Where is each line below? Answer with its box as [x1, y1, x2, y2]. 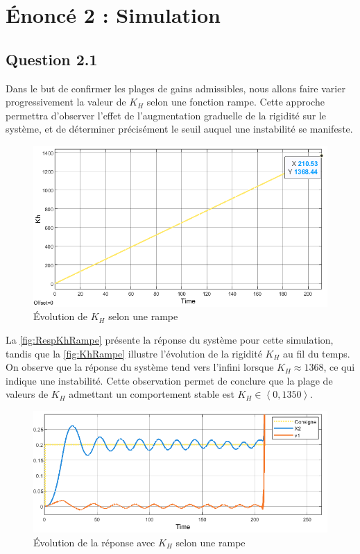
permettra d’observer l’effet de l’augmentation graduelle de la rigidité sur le [6, 108, 327, 122]
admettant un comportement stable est [69, 387, 234, 401]
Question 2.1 [6, 48, 98, 69]
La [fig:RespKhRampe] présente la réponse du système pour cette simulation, [6, 332, 334, 346]
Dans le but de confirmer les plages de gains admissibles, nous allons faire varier [6, 81, 345, 95]
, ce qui [323, 360, 355, 374]
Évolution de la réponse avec [33, 535, 155, 549]
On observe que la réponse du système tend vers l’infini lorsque [6, 360, 274, 374]
